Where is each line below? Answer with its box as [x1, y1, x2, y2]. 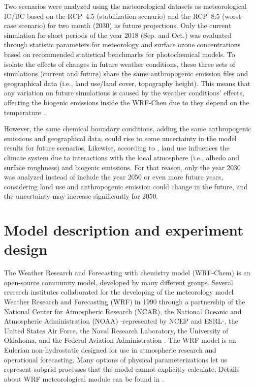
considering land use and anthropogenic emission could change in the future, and [4, 181, 248, 191]
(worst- [222, 10, 244, 21]
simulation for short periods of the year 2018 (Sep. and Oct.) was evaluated [4, 30, 232, 40]
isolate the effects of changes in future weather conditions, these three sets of [4, 59, 235, 69]
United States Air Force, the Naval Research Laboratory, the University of [4, 325, 228, 335]
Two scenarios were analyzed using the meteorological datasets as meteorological [4, 1, 247, 11]
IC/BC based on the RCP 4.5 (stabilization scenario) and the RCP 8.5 [4, 10, 220, 21]
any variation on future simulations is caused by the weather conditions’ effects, [4, 88, 244, 98]
